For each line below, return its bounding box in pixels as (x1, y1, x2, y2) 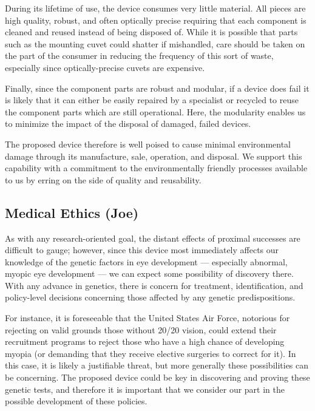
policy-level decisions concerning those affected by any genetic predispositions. (5, 291, 296, 304)
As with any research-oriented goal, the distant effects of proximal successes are (5, 231, 300, 244)
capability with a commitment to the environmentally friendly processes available (5, 161, 308, 174)
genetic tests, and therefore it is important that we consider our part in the (5, 382, 285, 395)
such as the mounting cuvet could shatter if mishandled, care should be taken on (5, 37, 305, 50)
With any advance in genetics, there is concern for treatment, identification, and (5, 279, 303, 291)
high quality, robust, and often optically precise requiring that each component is (5, 13, 307, 26)
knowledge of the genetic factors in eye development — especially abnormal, (5, 255, 288, 268)
